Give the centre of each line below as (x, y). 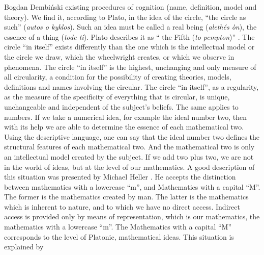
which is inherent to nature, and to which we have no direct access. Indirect (122, 206)
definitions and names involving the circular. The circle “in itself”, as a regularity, (131, 86)
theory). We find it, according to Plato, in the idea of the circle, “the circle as (125, 17)
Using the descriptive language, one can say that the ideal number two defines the (132, 136)
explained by (24, 247)
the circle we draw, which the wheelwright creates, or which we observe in (119, 56)
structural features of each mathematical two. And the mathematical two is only (129, 147)
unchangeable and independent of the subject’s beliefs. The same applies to (121, 106)
